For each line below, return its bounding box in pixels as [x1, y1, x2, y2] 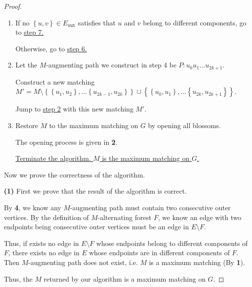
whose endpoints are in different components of [89, 247, 230, 258]
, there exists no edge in [8, 247, 80, 258]
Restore [15, 120, 38, 131]
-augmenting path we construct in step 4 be [46, 60, 176, 70]
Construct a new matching [15, 76, 95, 87]
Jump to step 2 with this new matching [15, 104, 134, 114]
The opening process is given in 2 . [15, 136, 117, 147]
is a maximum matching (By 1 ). [149, 257, 245, 267]
